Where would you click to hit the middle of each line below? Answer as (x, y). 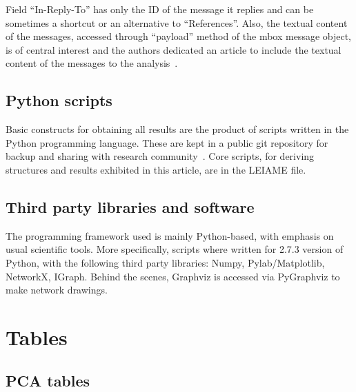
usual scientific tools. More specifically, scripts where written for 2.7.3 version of (175, 249)
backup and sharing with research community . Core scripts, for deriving (160, 156)
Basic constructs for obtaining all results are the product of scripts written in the (177, 129)
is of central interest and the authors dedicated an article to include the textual (174, 49)
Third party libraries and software (130, 206)
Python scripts (59, 100)
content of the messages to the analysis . (92, 63)
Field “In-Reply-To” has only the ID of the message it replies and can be (160, 9)
